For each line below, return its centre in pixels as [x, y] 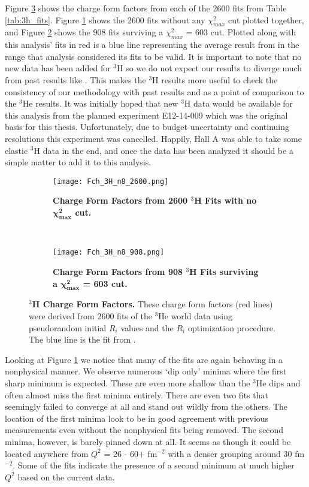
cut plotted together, [266, 19]
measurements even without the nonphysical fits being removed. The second [144, 430]
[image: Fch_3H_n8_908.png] [109, 252]
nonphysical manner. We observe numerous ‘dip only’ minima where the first [146, 371]
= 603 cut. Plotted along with [241, 32]
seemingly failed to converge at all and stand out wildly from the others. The [146, 406]
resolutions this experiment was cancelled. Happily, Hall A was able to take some [153, 138]
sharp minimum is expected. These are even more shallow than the [128, 382]
